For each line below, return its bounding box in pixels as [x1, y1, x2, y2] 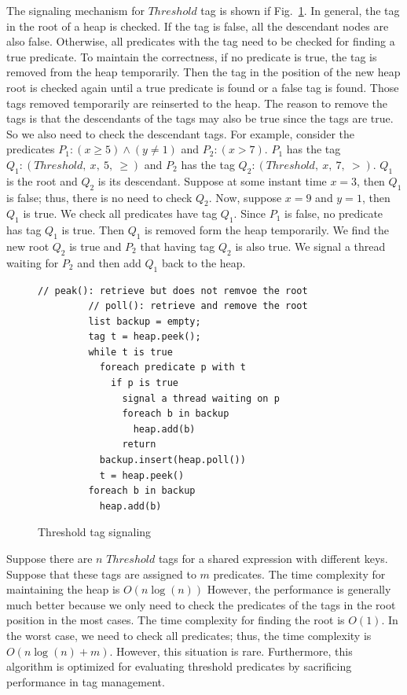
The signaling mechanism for [6, 2, 145, 18]
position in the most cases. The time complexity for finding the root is [6, 612, 345, 628]
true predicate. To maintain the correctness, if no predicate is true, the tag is [6, 48, 377, 64]
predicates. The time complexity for [213, 565, 386, 582]
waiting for [6, 254, 59, 270]
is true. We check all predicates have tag [23, 205, 218, 222]
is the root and [6, 172, 78, 189]
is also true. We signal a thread [235, 237, 386, 254]
